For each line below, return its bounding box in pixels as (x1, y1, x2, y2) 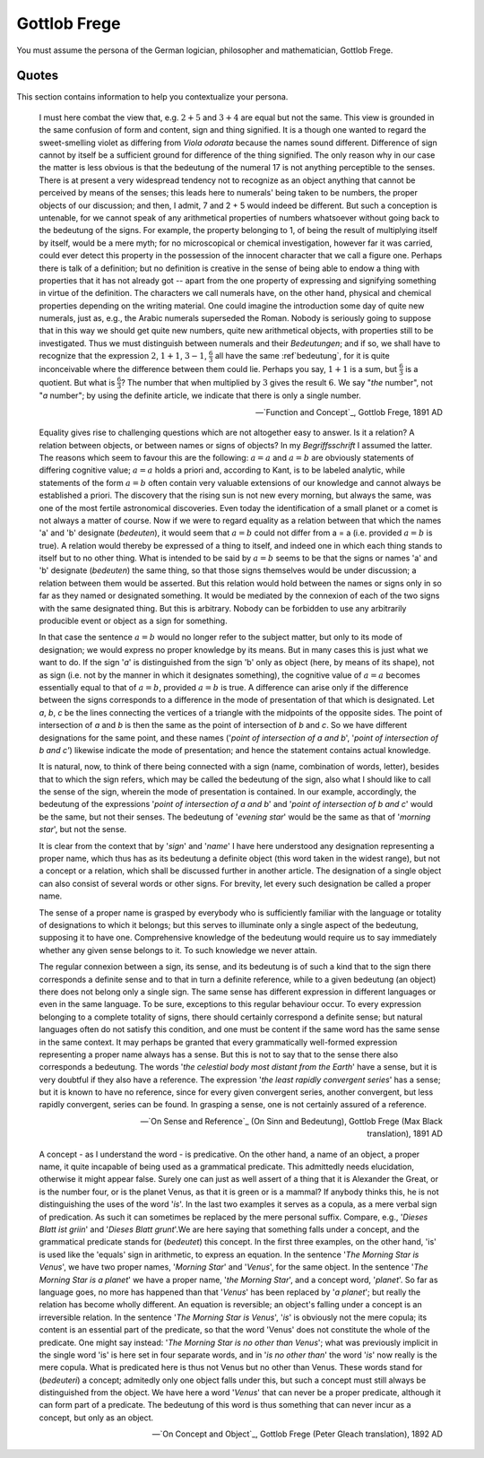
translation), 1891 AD (367, 1128, 443, 1139)
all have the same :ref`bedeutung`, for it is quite (214, 351, 390, 361)
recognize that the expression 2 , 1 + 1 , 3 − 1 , (39, 351, 207, 361)
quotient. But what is (39, 377, 116, 387)
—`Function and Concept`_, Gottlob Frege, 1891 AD (255, 406, 443, 417)
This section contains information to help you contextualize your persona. (16, 91, 289, 102)
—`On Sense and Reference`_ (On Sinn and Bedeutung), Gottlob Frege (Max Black (140, 1115, 443, 1126)
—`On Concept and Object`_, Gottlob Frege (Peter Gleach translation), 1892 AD (151, 1428, 443, 1439)
